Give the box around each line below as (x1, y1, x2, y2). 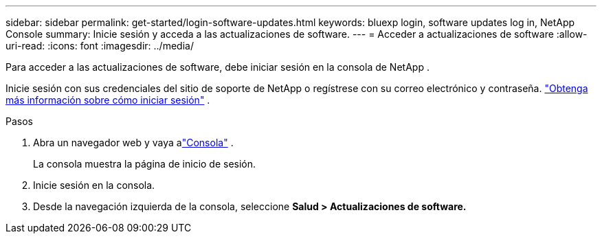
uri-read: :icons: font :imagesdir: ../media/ (5, 40, 194, 52)
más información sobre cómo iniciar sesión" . (5, 94, 210, 106)
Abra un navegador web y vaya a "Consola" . (33, 137, 234, 148)
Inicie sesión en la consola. (33, 179, 155, 191)
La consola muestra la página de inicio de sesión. (33, 158, 256, 170)
